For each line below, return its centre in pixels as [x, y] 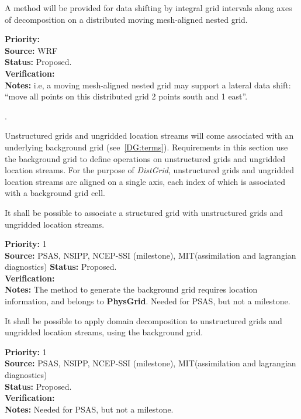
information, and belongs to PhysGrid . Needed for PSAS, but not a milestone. [148, 301]
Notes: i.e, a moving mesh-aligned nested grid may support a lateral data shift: [148, 85]
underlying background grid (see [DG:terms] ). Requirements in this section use [146, 147]
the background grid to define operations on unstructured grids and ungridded [145, 158]
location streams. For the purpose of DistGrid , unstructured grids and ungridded [149, 170]
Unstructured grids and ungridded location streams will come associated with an [149, 135]
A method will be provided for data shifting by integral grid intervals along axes [148, 8]
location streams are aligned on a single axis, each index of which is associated [145, 181]
